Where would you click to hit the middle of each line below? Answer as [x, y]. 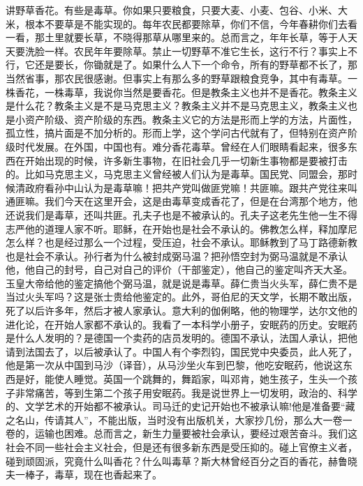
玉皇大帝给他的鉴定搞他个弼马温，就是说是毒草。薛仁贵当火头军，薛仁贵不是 [181, 283]
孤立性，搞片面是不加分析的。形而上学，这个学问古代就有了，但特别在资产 [177, 133]
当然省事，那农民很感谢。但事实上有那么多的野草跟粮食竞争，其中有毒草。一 [181, 78]
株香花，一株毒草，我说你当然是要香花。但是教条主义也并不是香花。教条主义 [181, 92]
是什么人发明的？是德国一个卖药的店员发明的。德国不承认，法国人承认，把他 [181, 338]
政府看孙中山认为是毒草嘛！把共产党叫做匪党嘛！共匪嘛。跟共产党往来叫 [191, 187]
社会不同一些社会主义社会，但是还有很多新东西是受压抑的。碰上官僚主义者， [181, 447]
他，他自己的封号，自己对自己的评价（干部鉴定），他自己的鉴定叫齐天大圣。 [179, 269]
